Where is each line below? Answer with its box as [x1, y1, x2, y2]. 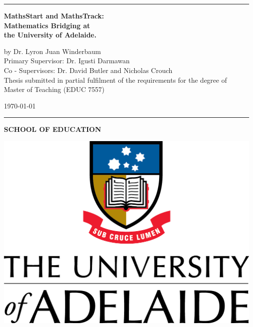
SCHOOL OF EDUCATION [4, 124, 101, 134]
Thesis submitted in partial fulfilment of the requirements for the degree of [4, 74, 227, 85]
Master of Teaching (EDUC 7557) [4, 84, 105, 94]
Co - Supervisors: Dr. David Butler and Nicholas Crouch [4, 65, 173, 75]
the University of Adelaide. [4, 30, 97, 40]
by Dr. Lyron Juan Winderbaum [4, 46, 101, 56]
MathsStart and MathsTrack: [4, 11, 104, 20]
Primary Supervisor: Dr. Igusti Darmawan [4, 55, 130, 66]
